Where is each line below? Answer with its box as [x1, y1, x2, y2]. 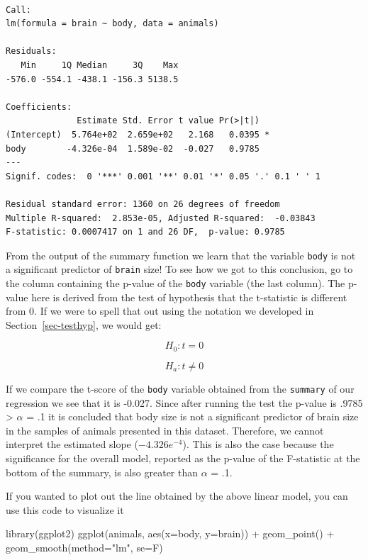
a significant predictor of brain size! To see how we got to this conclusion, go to [6, 262, 353, 276]
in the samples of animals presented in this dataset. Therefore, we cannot [6, 422, 324, 437]
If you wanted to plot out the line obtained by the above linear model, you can [6, 488, 348, 503]
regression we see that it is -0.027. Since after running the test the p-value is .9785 [6, 395, 363, 410]
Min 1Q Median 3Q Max [21, 60, 179, 70]
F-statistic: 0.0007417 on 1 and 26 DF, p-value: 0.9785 [6, 227, 285, 237]
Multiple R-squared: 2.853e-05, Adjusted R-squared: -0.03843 [6, 213, 316, 223]
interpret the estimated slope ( [6, 437, 138, 452]
